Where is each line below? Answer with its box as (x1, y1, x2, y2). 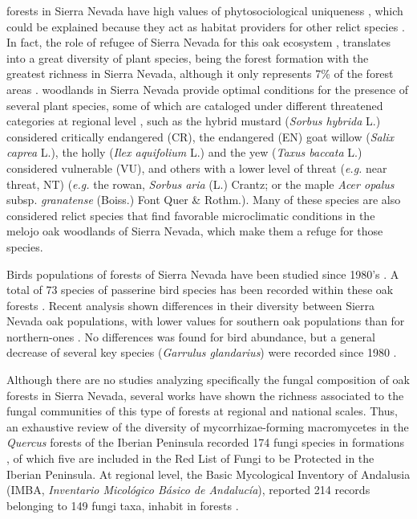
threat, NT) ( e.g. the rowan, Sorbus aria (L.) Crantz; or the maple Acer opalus (6, 175, 395, 192)
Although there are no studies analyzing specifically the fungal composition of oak (6, 371, 410, 388)
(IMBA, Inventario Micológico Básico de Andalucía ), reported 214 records (6, 481, 370, 498)
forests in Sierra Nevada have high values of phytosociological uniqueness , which (6, 2, 403, 18)
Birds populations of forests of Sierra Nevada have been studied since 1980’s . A (6, 265, 399, 282)
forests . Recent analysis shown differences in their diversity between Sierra (6, 296, 375, 313)
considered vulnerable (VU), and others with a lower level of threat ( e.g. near (6, 159, 387, 176)
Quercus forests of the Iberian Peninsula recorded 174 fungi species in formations (6, 434, 405, 451)
